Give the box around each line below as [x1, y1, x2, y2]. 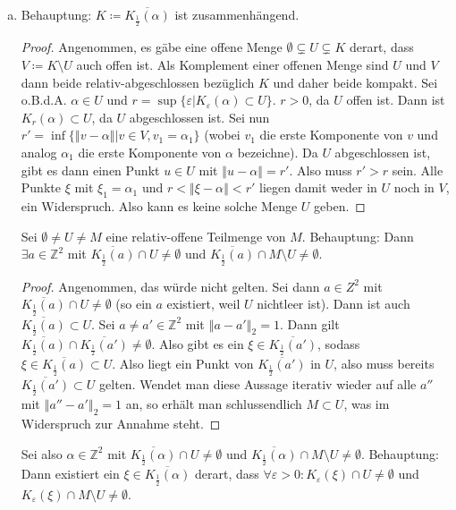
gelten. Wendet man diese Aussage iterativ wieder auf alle [99, 374, 417, 393]
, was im [343, 395, 390, 413]
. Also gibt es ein [151, 335, 244, 353]
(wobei [204, 125, 241, 144]
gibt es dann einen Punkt [21, 160, 160, 179]
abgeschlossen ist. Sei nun [129, 107, 270, 126]
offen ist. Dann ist [346, 90, 445, 109]
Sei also [21, 444, 63, 463]
